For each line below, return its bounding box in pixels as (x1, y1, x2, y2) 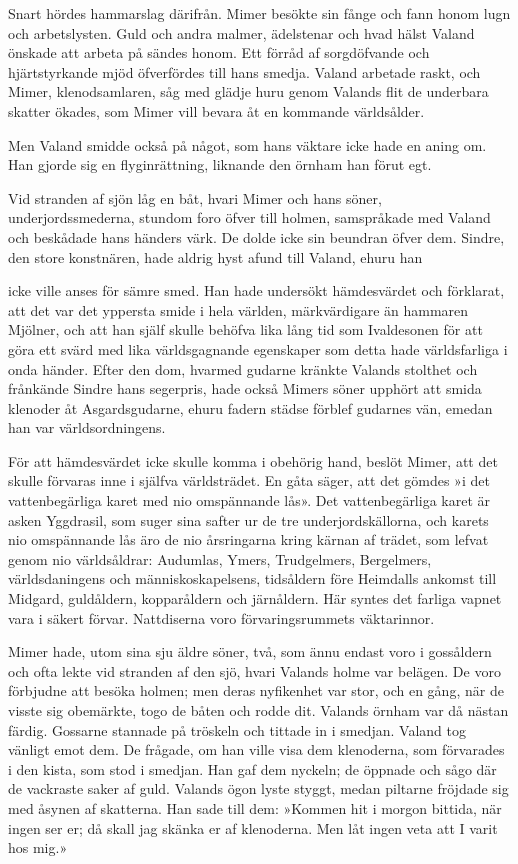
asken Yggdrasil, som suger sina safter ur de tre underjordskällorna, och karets (8, 509, 489, 530)
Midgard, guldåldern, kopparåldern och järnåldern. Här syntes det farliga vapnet (8, 588, 502, 609)
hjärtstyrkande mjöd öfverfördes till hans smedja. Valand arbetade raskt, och (8, 61, 481, 82)
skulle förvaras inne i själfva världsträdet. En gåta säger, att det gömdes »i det (8, 470, 490, 491)
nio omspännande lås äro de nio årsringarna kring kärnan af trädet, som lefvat (8, 529, 489, 550)
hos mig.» (8, 837, 68, 858)
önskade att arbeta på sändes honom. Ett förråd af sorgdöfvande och (8, 42, 430, 63)
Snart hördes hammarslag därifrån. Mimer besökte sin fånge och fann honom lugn (8, 3, 511, 23)
